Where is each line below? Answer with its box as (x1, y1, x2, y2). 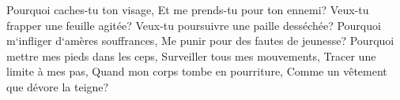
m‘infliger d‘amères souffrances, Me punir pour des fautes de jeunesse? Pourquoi (6, 32, 394, 49)
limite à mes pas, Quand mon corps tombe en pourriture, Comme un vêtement (6, 63, 387, 80)
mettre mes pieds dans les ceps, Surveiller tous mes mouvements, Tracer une (6, 47, 376, 64)
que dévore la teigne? (6, 78, 109, 94)
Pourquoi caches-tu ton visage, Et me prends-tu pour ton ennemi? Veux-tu (6, 2, 369, 17)
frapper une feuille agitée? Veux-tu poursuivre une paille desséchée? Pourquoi (6, 17, 381, 33)
